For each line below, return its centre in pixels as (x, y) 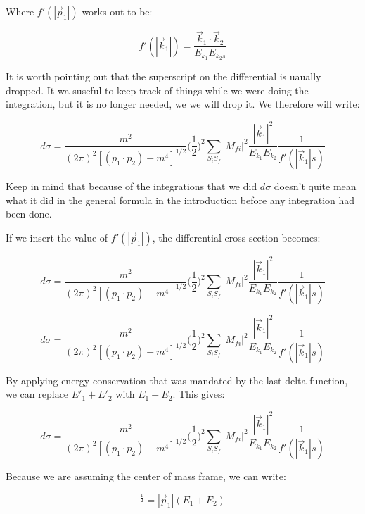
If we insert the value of (57, 238)
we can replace (37, 394)
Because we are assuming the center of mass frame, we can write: (146, 476)
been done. (29, 214)
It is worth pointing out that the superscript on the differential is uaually (164, 76)
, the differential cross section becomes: (236, 238)
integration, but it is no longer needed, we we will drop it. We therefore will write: (183, 104)
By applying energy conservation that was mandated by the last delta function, (177, 380)
